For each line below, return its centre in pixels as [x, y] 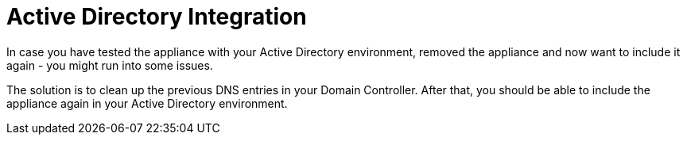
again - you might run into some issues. [110, 65]
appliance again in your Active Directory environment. [147, 103]
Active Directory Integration [157, 17]
